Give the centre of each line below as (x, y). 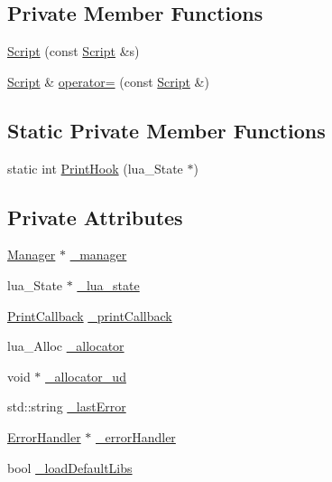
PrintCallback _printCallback (90, 315)
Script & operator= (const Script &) (108, 81)
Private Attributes (95, 217)
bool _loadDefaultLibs (70, 467)
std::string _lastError (67, 406)
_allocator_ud (86, 376)
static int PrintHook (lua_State (95, 168)
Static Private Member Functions (166, 130)
